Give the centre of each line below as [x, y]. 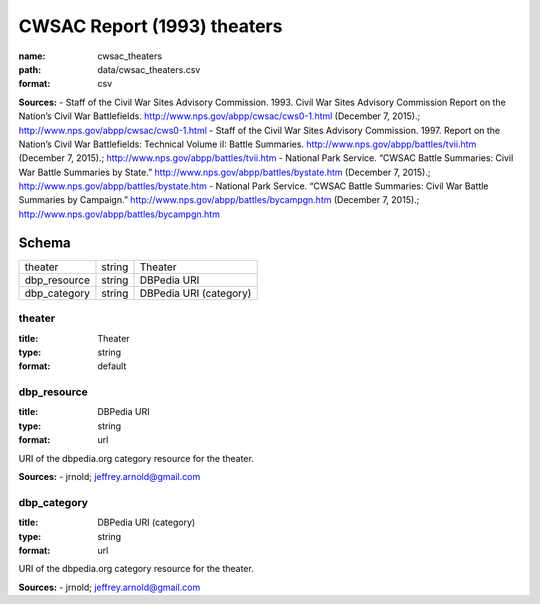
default [112, 366]
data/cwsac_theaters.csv [149, 69]
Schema [45, 242]
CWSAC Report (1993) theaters [150, 26]
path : [30, 69]
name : [32, 56]
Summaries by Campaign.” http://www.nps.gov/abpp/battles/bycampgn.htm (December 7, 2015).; [219, 200]
